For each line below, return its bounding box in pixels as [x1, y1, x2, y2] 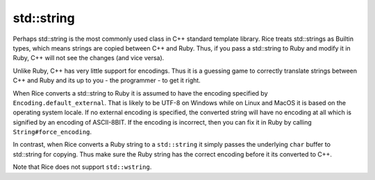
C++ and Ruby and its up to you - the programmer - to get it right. [12, 76, 201, 84]
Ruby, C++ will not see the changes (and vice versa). [12, 54, 165, 62]
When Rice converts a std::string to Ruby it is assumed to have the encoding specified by [12, 89, 268, 97]
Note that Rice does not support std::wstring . [12, 163, 152, 171]
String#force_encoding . [12, 128, 92, 136]
